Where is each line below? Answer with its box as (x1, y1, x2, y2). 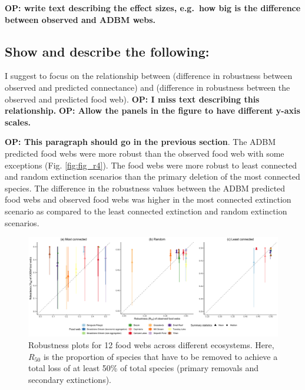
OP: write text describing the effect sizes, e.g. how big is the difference (5, 2, 301, 14)
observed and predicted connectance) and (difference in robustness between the (5, 81, 290, 93)
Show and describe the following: (5, 42, 210, 60)
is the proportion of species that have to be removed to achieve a (43, 350, 278, 362)
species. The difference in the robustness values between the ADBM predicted (5, 181, 286, 194)
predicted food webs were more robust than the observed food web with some (5, 147, 284, 159)
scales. (5, 115, 31, 128)
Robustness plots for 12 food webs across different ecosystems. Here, (28, 339, 274, 351)
